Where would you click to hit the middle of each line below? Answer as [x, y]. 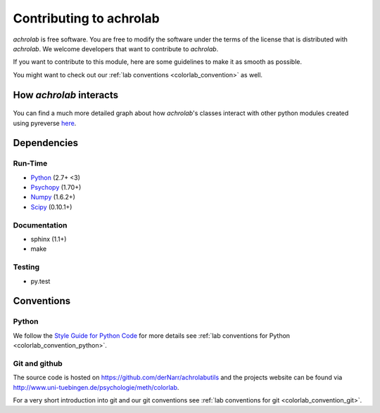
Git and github [38, 363]
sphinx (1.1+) [49, 239]
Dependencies [46, 143]
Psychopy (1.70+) [56, 188]
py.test [40, 281]
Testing [26, 267]
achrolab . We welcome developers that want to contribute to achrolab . [116, 48]
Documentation [40, 225]
